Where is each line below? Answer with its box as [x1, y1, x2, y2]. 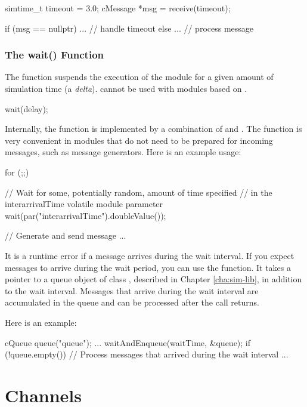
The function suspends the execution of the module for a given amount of [5, 70, 274, 83]
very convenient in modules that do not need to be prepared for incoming [5, 134, 273, 146]
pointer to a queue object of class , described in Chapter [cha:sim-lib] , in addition [5, 273, 302, 285]
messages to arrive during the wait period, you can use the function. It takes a [5, 261, 292, 273]
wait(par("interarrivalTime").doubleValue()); [5, 209, 166, 221]
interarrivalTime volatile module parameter [5, 198, 163, 210]
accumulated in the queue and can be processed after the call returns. [5, 296, 259, 309]
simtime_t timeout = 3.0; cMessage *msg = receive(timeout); [5, 2, 231, 14]
